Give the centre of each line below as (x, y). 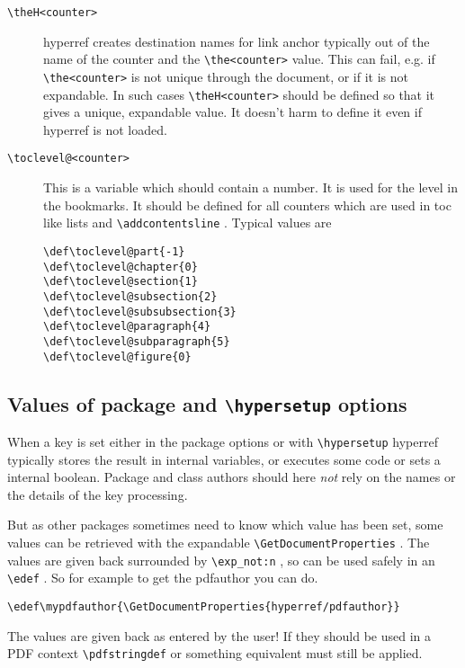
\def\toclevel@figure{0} (117, 356)
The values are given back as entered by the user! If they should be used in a (219, 635)
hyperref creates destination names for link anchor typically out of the (237, 41)
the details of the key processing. (98, 494)
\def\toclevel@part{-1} (114, 251)
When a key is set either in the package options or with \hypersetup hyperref (223, 441)
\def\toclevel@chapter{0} (121, 267)
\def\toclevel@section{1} (121, 282)
